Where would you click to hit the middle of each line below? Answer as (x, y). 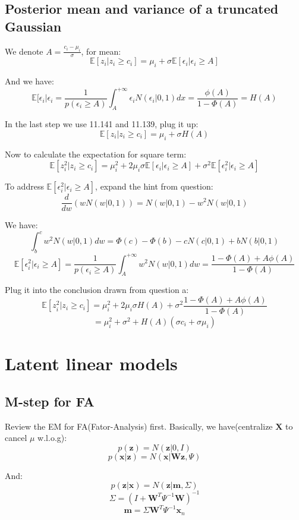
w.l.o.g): (52, 438)
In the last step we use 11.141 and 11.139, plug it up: (102, 124)
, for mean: (101, 51)
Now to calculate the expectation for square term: (96, 154)
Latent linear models (91, 363)
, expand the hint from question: (154, 186)
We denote (24, 51)
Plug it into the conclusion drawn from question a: (97, 290)
